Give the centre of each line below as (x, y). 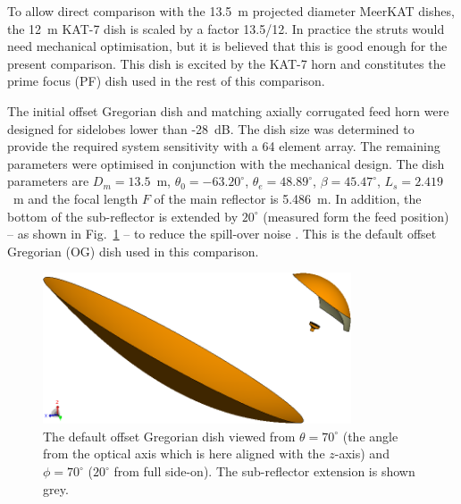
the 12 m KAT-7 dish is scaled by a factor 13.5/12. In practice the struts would (226, 28)
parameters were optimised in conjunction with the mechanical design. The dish (226, 163)
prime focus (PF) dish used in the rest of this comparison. (166, 81)
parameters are (48, 181)
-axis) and (362, 454)
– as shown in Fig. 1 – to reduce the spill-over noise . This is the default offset (222, 234)
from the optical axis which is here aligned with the (184, 454)
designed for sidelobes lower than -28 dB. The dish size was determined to (211, 128)
